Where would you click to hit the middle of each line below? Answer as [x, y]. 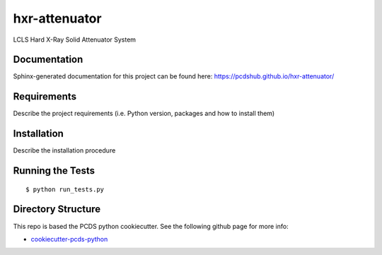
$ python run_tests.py [65, 189]
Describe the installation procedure [64, 150]
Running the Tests [54, 171]
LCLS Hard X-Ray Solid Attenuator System [75, 40]
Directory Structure [57, 209]
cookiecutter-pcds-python [69, 239]
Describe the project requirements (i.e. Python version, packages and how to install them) [144, 114]
